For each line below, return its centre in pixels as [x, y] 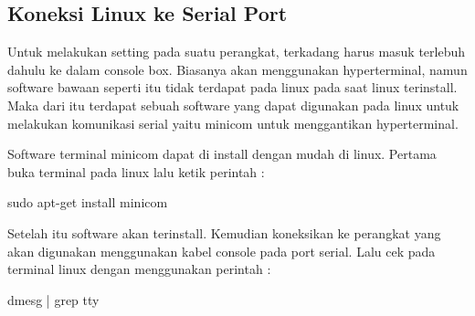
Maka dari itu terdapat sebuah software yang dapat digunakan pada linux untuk [233, 105]
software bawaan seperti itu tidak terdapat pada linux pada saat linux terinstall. [232, 87]
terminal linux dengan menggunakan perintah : [139, 269]
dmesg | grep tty [53, 299]
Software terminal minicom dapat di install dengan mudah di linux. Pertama [222, 154]
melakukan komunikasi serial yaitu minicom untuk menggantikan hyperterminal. [233, 123]
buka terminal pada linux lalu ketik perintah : [136, 171]
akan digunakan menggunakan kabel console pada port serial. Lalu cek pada [222, 251]
